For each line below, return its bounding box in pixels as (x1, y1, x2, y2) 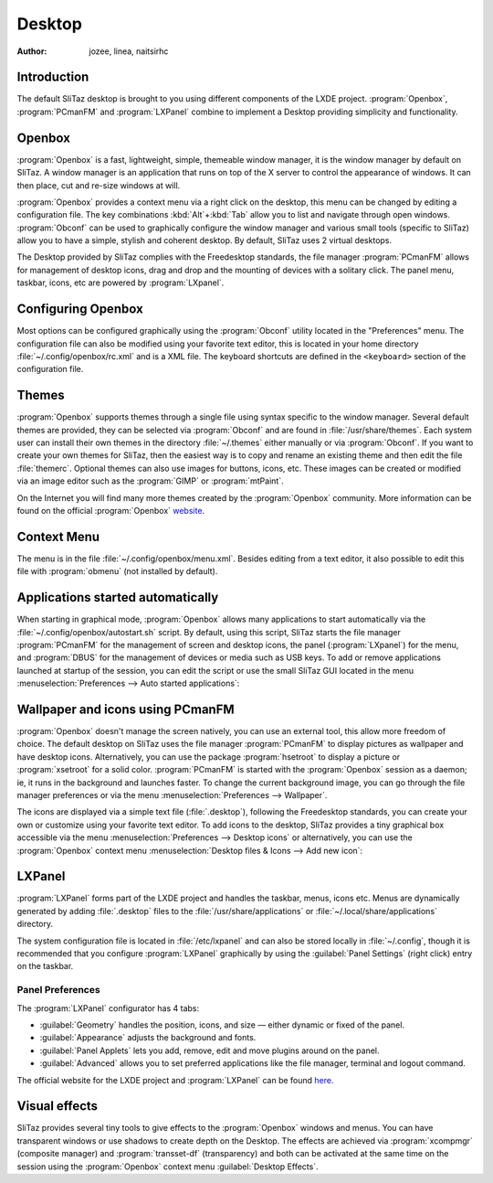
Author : (16, 46, 47, 57)
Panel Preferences (16, 984, 100, 996)
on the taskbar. (16, 961, 74, 972)
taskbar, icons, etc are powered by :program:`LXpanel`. (16, 277, 225, 288)
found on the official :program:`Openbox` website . (16, 505, 205, 516)
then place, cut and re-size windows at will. (16, 179, 181, 191)
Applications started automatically (16, 590, 219, 605)
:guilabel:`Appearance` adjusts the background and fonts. (39, 1032, 257, 1043)
